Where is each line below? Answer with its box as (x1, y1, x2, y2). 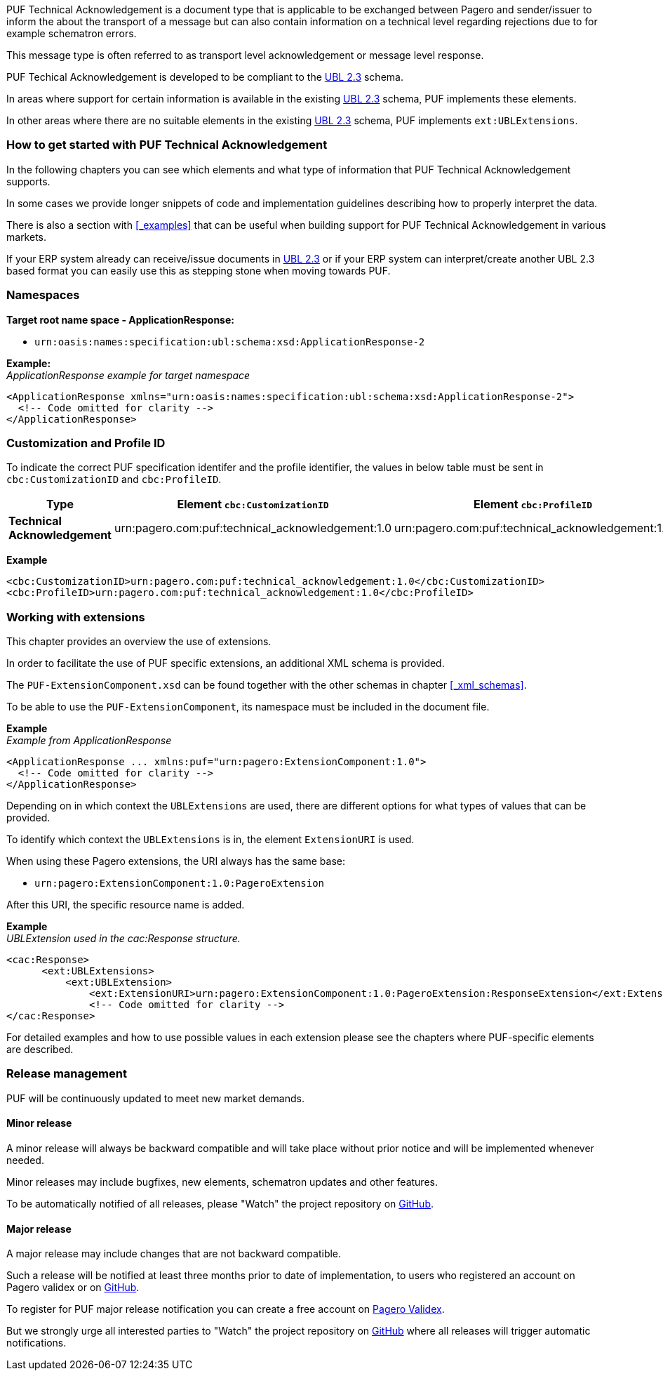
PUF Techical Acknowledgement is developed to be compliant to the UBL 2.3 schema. (6, 71, 403, 83)
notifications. (6, 1337, 67, 1349)
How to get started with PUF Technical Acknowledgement (6, 138, 328, 152)
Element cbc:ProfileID (474, 497, 593, 512)
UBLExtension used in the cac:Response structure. (6, 932, 241, 944)
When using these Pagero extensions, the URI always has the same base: (6, 855, 346, 867)
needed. (6, 1153, 44, 1166)
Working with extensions (6, 609, 145, 624)
